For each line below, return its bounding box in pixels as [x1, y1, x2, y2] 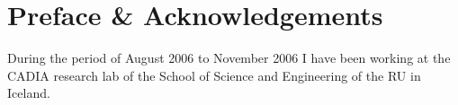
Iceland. [7, 83, 50, 102]
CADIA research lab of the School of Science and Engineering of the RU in [7, 66, 421, 84]
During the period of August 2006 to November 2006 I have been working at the [7, 48, 451, 67]
